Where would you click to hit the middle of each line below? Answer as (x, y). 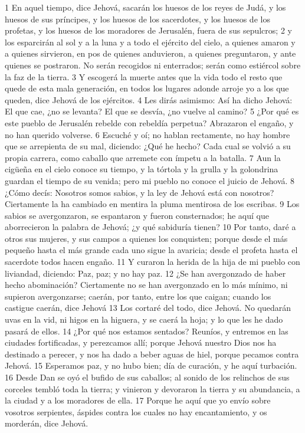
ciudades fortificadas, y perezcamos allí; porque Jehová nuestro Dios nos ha (141, 342)
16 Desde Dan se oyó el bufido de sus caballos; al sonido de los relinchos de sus (147, 377)
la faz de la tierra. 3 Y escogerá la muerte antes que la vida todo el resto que (144, 76)
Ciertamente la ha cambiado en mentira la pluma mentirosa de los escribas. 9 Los (152, 204)
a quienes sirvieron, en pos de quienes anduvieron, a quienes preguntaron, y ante (150, 53)
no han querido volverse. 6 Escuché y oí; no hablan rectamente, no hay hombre (147, 134)
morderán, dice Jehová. (47, 423)
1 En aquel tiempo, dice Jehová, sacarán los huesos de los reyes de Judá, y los (145, 7)
